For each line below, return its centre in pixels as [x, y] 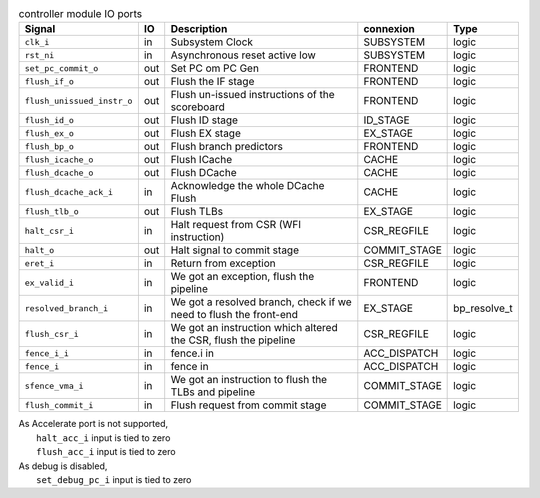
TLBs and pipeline [213, 392]
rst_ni [39, 55]
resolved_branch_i [66, 308]
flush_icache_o [59, 159]
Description [199, 29]
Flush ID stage [204, 120]
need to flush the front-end [234, 315]
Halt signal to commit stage [235, 250]
